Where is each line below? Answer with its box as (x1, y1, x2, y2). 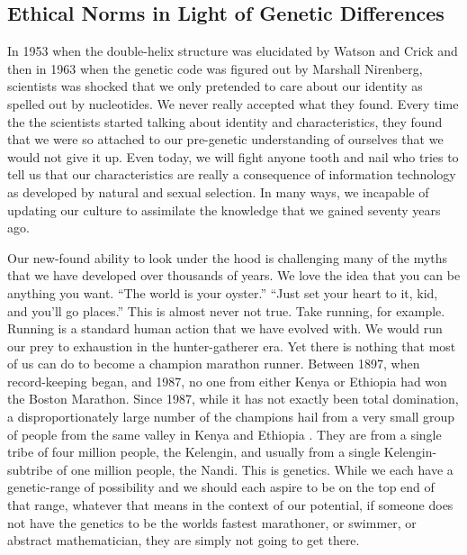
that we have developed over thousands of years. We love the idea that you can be (7, 266, 461, 285)
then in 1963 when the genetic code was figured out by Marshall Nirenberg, (7, 59, 423, 77)
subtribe (7, 459, 53, 478)
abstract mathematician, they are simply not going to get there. (7, 531, 360, 550)
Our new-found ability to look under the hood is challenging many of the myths (7, 248, 448, 267)
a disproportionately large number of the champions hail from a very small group (7, 407, 455, 426)
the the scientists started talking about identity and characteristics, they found (7, 112, 443, 131)
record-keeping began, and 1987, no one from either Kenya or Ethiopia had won (7, 371, 447, 390)
